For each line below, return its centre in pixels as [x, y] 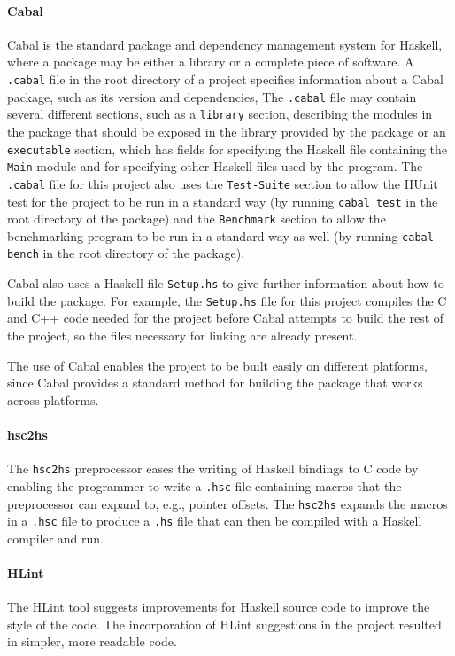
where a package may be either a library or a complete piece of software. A [211, 62]
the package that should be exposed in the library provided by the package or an [227, 131]
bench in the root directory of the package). [126, 253]
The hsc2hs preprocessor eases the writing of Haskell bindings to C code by [213, 469]
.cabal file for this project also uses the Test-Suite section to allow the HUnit [223, 183]
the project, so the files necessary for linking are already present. [182, 336]
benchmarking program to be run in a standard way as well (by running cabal [220, 235]
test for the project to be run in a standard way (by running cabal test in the [223, 201]
